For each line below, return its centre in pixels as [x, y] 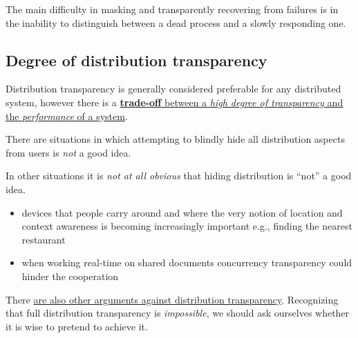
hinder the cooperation [70, 276]
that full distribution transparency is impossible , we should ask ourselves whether [178, 313]
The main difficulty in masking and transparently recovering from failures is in [172, 9]
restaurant [44, 239]
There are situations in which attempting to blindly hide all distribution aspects [175, 139]
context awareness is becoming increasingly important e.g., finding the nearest [187, 226]
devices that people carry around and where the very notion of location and [182, 212]
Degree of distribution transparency [136, 60]
